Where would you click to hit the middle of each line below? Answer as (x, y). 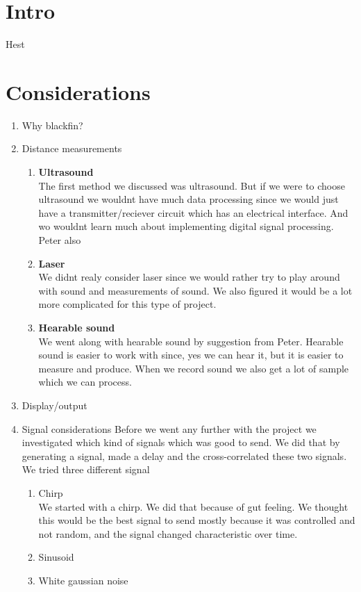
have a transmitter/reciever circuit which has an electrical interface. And (193, 212)
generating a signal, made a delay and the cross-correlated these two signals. (184, 455)
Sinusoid (56, 557)
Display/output (54, 405)
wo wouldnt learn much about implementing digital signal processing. (186, 226)
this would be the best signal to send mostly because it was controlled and (197, 520)
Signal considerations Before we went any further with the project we (169, 428)
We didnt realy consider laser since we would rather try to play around (189, 277)
